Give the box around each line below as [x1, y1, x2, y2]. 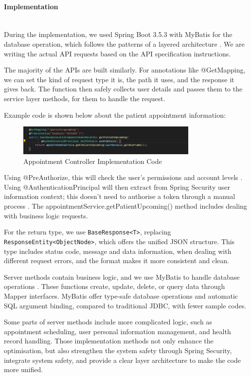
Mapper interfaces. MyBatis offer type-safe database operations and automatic [4, 290, 238, 301]
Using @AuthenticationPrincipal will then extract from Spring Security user [4, 181, 230, 192]
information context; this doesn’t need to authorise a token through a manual [4, 191, 235, 201]
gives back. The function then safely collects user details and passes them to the [4, 84, 243, 94]
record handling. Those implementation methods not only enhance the [4, 336, 214, 346]
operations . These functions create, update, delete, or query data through [4, 281, 225, 291]
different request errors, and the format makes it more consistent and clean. [4, 255, 230, 266]
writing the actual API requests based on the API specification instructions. [4, 48, 231, 58]
